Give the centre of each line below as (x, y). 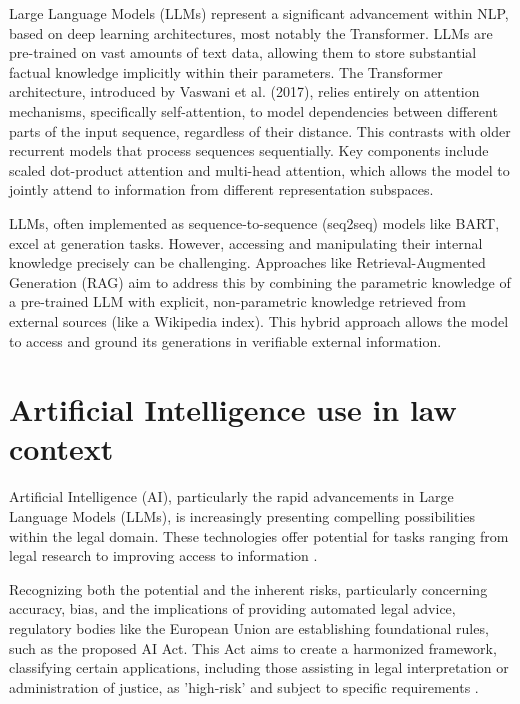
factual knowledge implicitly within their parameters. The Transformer (226, 71)
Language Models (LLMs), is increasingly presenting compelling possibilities (242, 516)
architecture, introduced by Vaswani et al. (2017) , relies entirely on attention (244, 91)
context (61, 448)
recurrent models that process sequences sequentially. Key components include (249, 150)
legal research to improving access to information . (163, 555)
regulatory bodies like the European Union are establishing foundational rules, (249, 627)
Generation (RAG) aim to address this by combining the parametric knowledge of (260, 281)
